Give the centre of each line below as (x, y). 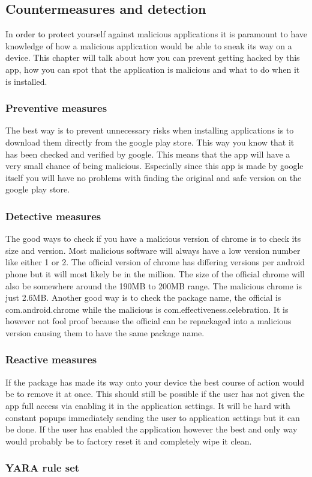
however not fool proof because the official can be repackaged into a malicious (148, 321)
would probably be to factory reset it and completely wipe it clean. (129, 441)
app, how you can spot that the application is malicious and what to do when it (153, 69)
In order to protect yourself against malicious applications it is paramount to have (157, 34)
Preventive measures (56, 108)
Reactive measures (51, 359)
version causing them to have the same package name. (105, 332)
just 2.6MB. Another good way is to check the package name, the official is (143, 297)
